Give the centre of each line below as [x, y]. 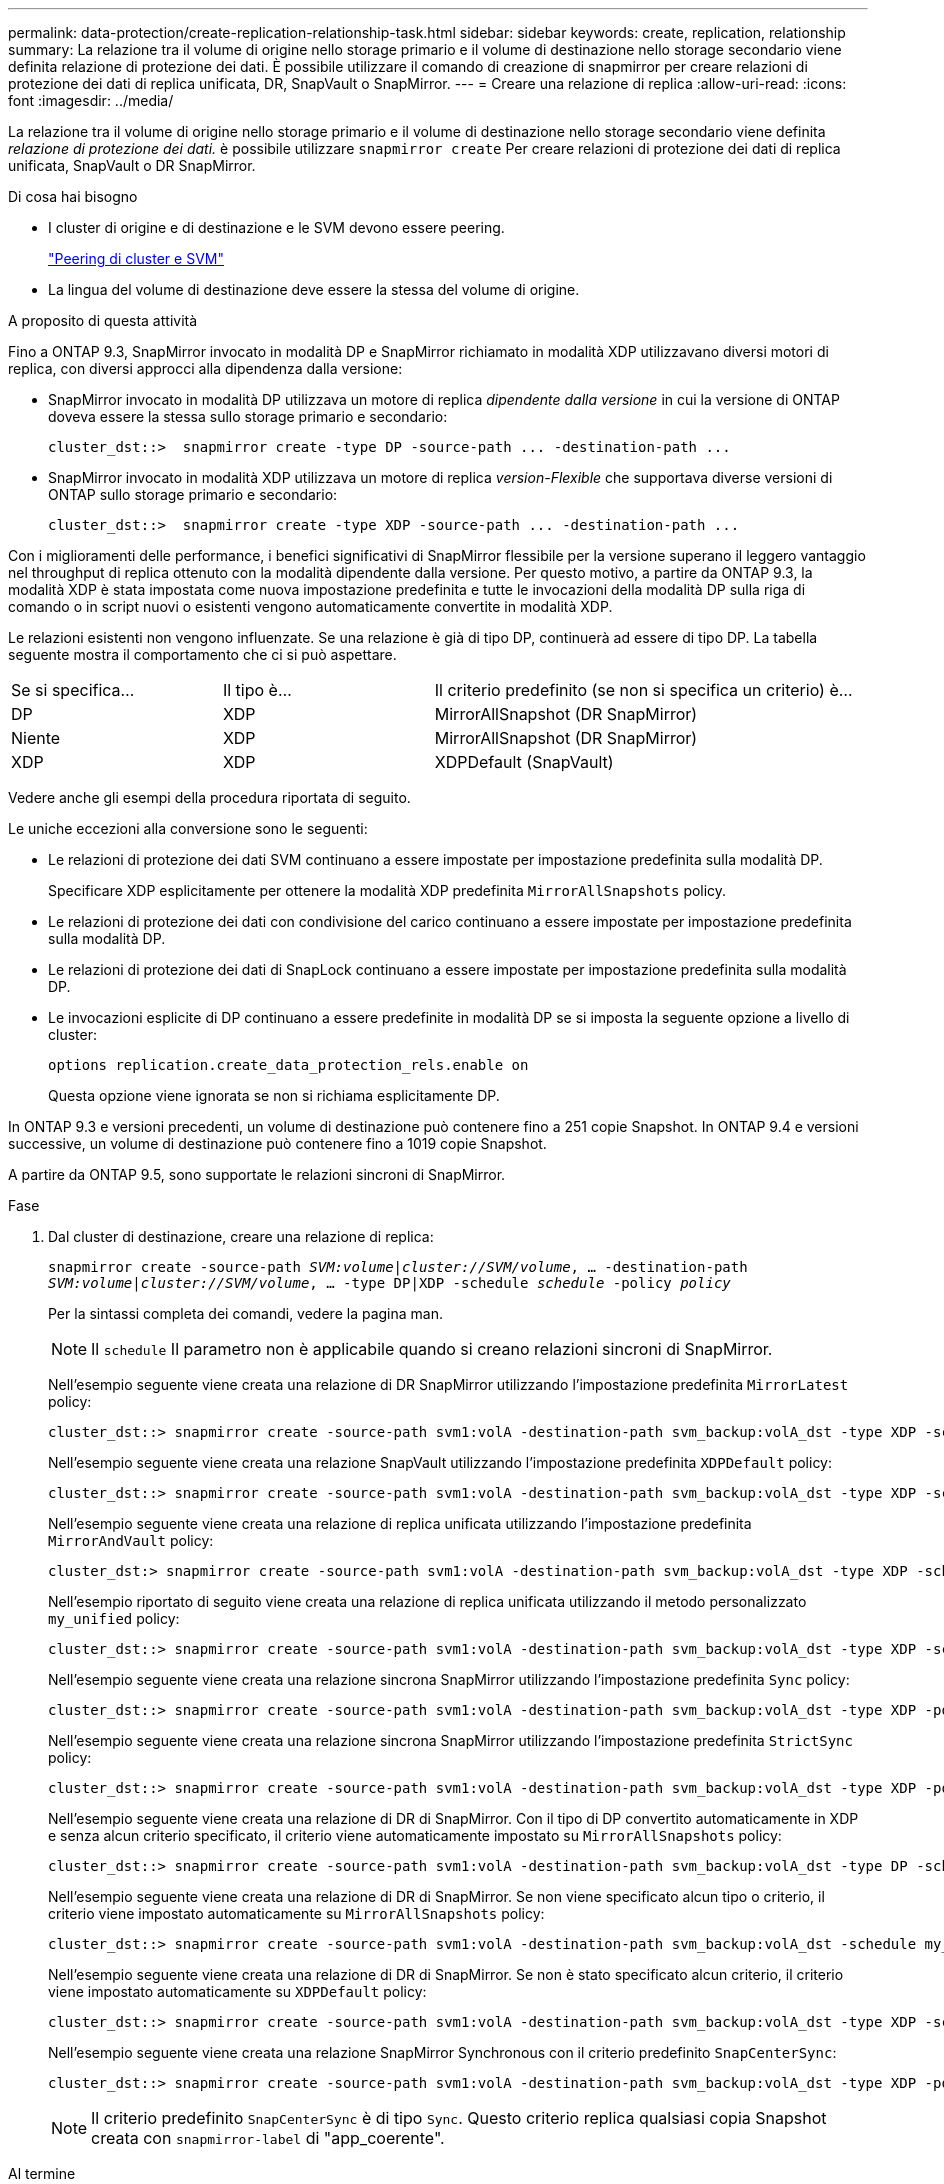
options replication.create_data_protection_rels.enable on [288, 1065]
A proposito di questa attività [103, 320]
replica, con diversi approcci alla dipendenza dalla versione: [205, 368]
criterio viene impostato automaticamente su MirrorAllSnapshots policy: [296, 1913]
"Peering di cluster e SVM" [136, 258]
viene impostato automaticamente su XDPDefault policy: [237, 1991]
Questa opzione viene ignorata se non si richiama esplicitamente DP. [274, 1095]
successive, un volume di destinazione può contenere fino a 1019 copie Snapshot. [277, 1143]
